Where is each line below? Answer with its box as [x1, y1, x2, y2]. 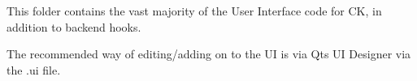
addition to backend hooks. [7, 18, 141, 35]
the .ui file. [7, 61, 61, 78]
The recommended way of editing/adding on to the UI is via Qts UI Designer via [7, 45, 411, 62]
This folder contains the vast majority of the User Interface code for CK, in [7, 2, 382, 19]
